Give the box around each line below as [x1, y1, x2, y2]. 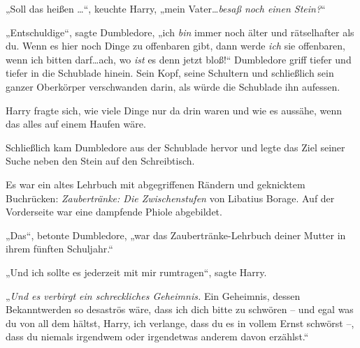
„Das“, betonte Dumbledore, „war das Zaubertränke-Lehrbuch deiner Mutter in [6, 227, 346, 242]
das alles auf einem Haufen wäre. [6, 116, 146, 131]
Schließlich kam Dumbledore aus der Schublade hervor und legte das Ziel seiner [6, 139, 345, 154]
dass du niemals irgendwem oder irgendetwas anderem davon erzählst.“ [6, 329, 309, 344]
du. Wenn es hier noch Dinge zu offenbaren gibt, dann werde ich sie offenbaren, [6, 38, 345, 53]
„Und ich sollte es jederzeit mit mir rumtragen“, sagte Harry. [6, 264, 267, 279]
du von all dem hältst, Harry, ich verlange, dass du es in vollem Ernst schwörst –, [6, 315, 354, 330]
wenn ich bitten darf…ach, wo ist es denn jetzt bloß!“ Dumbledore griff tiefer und [6, 52, 352, 66]
